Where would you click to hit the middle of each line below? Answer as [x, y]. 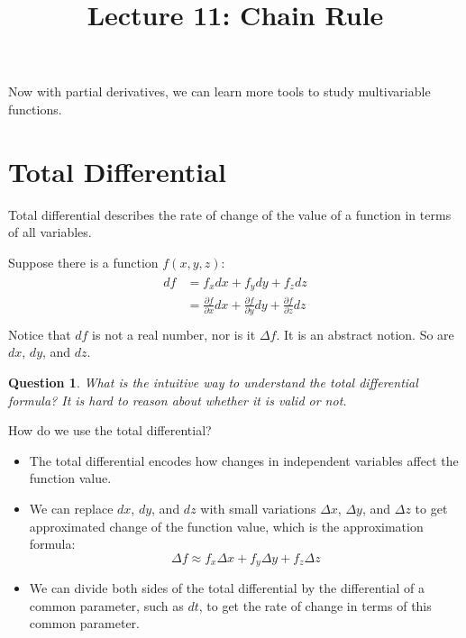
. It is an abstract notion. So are [365, 334]
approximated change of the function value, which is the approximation [226, 526]
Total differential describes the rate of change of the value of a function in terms [230, 214]
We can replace [71, 509]
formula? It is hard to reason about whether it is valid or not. [178, 400]
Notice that [40, 334]
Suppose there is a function [83, 262]
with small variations [258, 509]
